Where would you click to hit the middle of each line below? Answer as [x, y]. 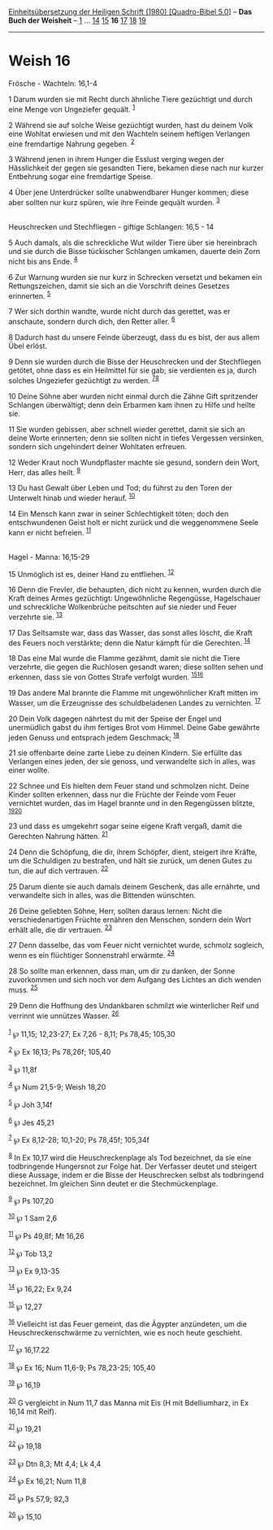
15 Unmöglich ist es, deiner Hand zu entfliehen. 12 [91, 573]
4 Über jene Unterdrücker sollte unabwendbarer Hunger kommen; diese [129, 192]
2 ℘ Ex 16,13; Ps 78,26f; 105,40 [60, 1051]
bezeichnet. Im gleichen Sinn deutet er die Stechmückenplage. [113, 1183]
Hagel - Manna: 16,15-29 [49, 557]
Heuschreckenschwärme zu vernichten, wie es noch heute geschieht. [125, 1332]
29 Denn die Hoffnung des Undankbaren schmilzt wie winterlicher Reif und [134, 1005]
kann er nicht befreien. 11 [50, 531]
